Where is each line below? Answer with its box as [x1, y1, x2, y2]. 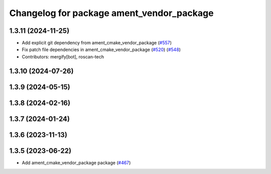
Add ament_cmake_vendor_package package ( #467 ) [22, 159, 131, 165]
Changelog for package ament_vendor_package [9, 7, 214, 18]
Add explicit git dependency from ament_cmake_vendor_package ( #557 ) [22, 40, 172, 46]
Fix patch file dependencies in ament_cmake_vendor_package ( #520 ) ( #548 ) [22, 46, 181, 52]
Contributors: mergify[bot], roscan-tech [22, 53, 104, 59]
